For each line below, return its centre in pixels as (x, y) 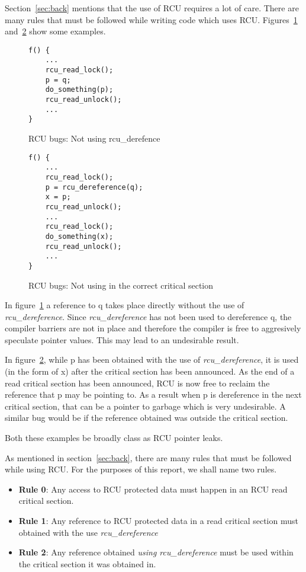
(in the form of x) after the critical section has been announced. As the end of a (150, 371)
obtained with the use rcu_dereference (88, 532)
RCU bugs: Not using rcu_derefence (94, 138)
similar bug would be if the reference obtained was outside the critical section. (146, 418)
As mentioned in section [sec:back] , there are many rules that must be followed (148, 457)
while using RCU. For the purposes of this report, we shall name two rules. (141, 469)
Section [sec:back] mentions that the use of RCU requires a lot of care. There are (152, 8)
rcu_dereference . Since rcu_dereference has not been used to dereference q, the (148, 316)
